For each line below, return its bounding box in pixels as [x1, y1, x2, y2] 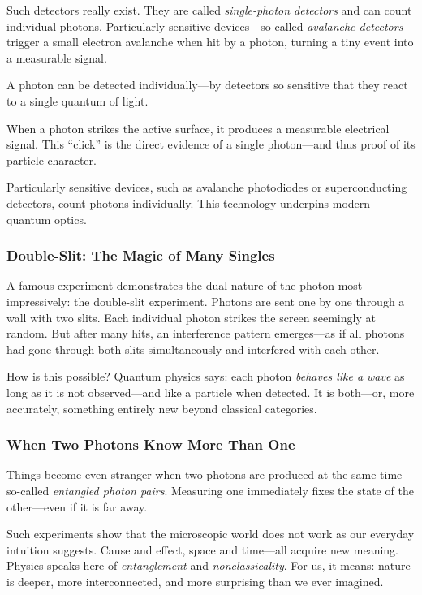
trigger [6, 33, 40, 50]
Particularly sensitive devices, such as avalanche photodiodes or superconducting [6, 179, 407, 196]
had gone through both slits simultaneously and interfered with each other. [6, 340, 380, 357]
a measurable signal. [6, 49, 107, 66]
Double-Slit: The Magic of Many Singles [6, 245, 275, 265]
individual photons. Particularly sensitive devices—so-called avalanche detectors [6, 17, 403, 34]
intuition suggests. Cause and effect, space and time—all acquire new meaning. [6, 541, 398, 558]
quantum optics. [6, 210, 87, 227]
